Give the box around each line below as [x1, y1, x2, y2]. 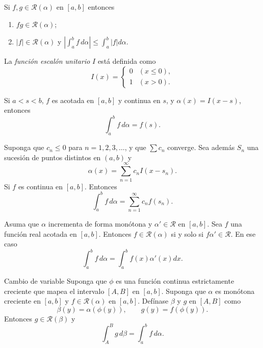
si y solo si [171, 228, 204, 239]
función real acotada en [4, 228, 77, 239]
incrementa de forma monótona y [48, 218, 152, 229]
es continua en [18, 181, 63, 191]
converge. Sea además [167, 142, 235, 153]
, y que [124, 142, 146, 153]
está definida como [97, 56, 156, 66]
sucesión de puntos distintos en [4, 152, 101, 162]
